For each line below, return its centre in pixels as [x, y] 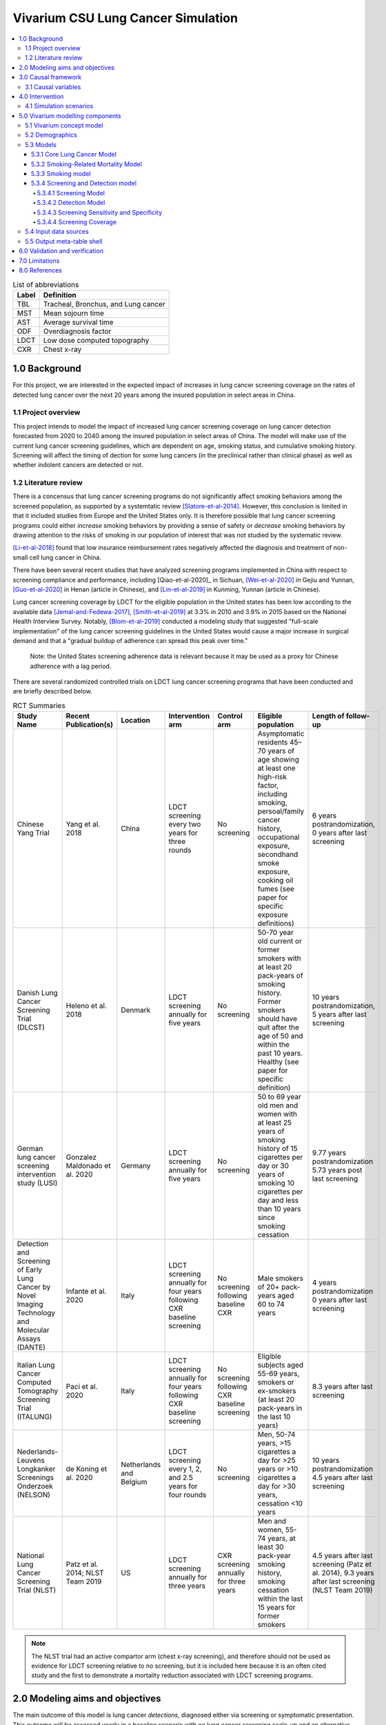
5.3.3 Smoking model [61, 174]
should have [277, 1019]
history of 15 [277, 1149]
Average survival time [78, 322]
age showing [278, 760]
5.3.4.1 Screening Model [71, 193]
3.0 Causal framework [50, 77]
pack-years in [280, 1408]
